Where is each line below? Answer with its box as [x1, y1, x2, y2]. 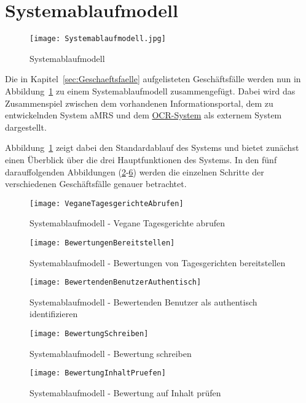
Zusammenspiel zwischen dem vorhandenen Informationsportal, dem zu [5, 96, 273, 109]
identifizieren [29, 307, 78, 320]
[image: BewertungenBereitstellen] [29, 238, 175, 247]
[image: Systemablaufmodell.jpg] [29, 34, 166, 44]
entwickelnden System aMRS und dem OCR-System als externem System [5, 109, 282, 121]
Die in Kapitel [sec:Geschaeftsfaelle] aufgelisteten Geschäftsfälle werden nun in [5, 72, 301, 85]
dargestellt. [5, 120, 47, 133]
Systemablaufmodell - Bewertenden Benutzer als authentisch [29, 295, 257, 308]
